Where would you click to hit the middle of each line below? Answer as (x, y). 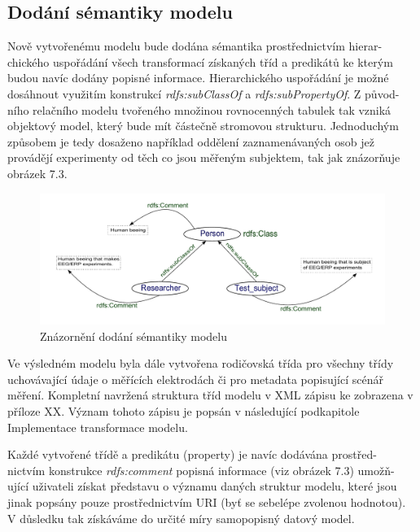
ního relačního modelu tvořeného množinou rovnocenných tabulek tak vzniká (199, 109)
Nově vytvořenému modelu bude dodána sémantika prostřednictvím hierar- (195, 46)
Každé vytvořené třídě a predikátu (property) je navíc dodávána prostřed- (192, 454)
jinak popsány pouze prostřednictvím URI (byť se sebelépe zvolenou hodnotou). (207, 501)
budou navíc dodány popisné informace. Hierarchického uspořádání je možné (198, 78)
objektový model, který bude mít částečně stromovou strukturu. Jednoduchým (203, 126)
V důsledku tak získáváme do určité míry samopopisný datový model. (181, 518)
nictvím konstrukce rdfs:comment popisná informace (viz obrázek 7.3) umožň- (201, 470)
